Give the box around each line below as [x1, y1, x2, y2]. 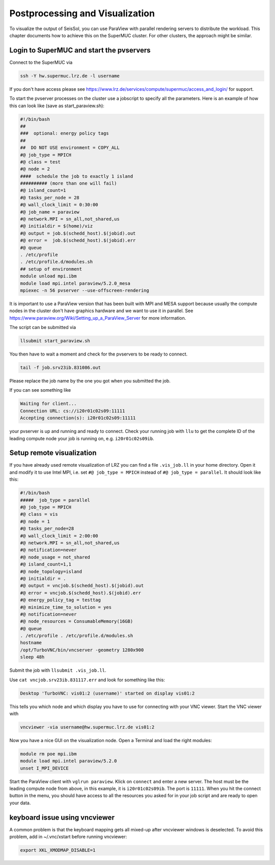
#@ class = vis [20, 512, 58, 517]
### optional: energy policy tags [20, 131, 109, 136]
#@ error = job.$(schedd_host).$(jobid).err [20, 238, 136, 243]
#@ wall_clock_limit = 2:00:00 [20, 533, 99, 539]
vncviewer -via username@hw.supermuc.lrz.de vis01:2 [20, 724, 155, 730]
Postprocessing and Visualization [9, 8, 155, 19]
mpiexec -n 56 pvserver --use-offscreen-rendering [20, 287, 150, 293]
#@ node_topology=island [20, 569, 82, 574]
